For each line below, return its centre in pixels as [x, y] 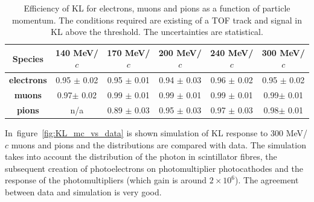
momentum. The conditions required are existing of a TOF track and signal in [157, 20]
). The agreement [267, 180]
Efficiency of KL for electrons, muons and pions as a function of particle [157, 8]
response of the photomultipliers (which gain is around [106, 180]
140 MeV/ [77, 52]
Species [28, 58]
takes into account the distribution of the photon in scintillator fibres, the [141, 156]
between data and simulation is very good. [83, 191]
